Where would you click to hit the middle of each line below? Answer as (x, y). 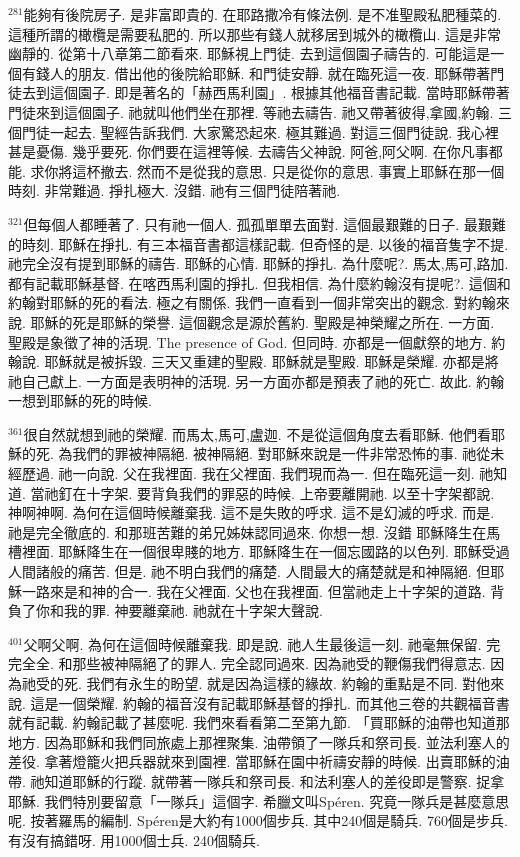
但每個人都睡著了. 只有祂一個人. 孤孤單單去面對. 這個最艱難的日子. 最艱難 (264, 223)
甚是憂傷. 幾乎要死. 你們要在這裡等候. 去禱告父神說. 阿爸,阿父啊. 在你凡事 (248, 151)
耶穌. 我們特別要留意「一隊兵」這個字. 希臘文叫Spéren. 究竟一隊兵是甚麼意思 (259, 800)
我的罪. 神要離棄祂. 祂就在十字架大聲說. (193, 610)
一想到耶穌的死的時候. (80, 400)
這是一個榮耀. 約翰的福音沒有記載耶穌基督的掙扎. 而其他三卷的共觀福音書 (270, 702)
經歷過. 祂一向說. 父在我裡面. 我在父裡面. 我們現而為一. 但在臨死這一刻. (241, 473)
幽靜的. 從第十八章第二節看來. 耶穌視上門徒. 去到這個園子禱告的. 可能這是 (249, 53)
